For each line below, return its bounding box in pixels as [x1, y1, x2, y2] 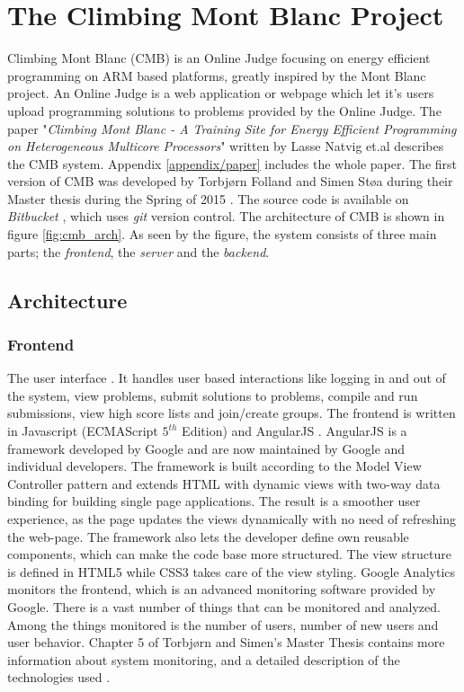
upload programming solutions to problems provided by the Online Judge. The [7, 101, 442, 120]
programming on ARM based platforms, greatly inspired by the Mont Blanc [7, 66, 426, 84]
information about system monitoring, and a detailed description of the [7, 650, 400, 669]
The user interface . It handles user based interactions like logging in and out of [7, 368, 446, 387]
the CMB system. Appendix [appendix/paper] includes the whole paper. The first [7, 154, 458, 173]
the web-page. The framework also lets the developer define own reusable [7, 527, 409, 546]
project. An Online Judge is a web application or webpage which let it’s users [7, 84, 434, 102]
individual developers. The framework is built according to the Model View [7, 457, 422, 475]
